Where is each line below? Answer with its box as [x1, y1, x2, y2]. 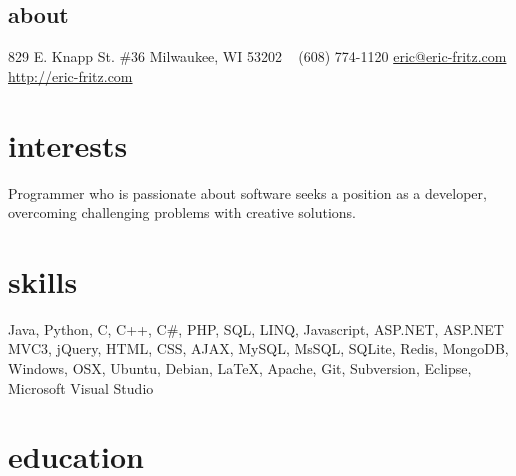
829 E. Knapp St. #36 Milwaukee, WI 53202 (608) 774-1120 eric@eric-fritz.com [8, 46, 507, 67]
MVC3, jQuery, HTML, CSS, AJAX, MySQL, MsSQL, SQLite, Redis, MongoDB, [8, 338, 509, 359]
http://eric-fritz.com [8, 65, 133, 86]
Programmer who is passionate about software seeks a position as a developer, [8, 182, 487, 203]
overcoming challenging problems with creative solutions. [8, 202, 357, 223]
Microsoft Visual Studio [8, 377, 154, 398]
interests [8, 124, 128, 165]
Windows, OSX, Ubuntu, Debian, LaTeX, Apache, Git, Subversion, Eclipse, [8, 358, 472, 379]
